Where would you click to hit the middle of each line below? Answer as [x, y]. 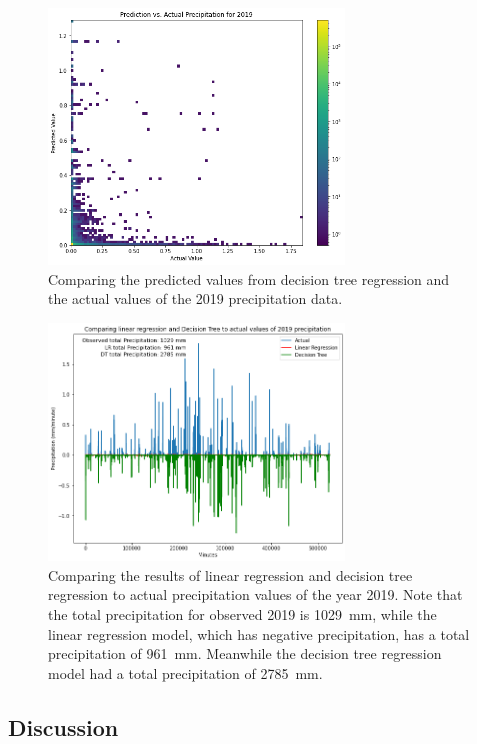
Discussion [63, 726]
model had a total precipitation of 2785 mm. [185, 672]
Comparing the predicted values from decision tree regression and [249, 278]
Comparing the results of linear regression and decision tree [230, 574]
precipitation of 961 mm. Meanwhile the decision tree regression [245, 653]
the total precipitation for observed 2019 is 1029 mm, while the [242, 614]
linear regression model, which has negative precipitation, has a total [259, 633]
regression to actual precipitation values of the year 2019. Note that [255, 594]
